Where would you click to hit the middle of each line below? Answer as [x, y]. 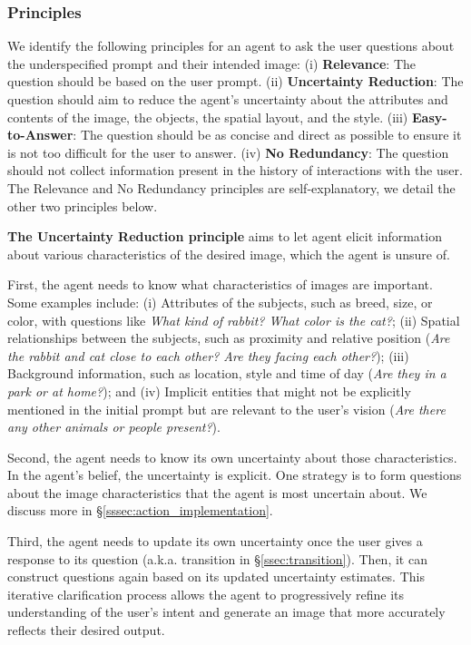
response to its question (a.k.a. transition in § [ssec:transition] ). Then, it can [217, 558]
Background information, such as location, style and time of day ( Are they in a [227, 373]
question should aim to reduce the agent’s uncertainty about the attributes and [228, 99]
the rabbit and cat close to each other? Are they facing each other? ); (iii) [208, 355]
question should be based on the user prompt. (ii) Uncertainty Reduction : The [235, 81]
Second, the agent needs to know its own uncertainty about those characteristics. [232, 457]
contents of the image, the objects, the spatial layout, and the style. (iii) [208, 117]
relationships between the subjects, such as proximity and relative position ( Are [229, 338]
